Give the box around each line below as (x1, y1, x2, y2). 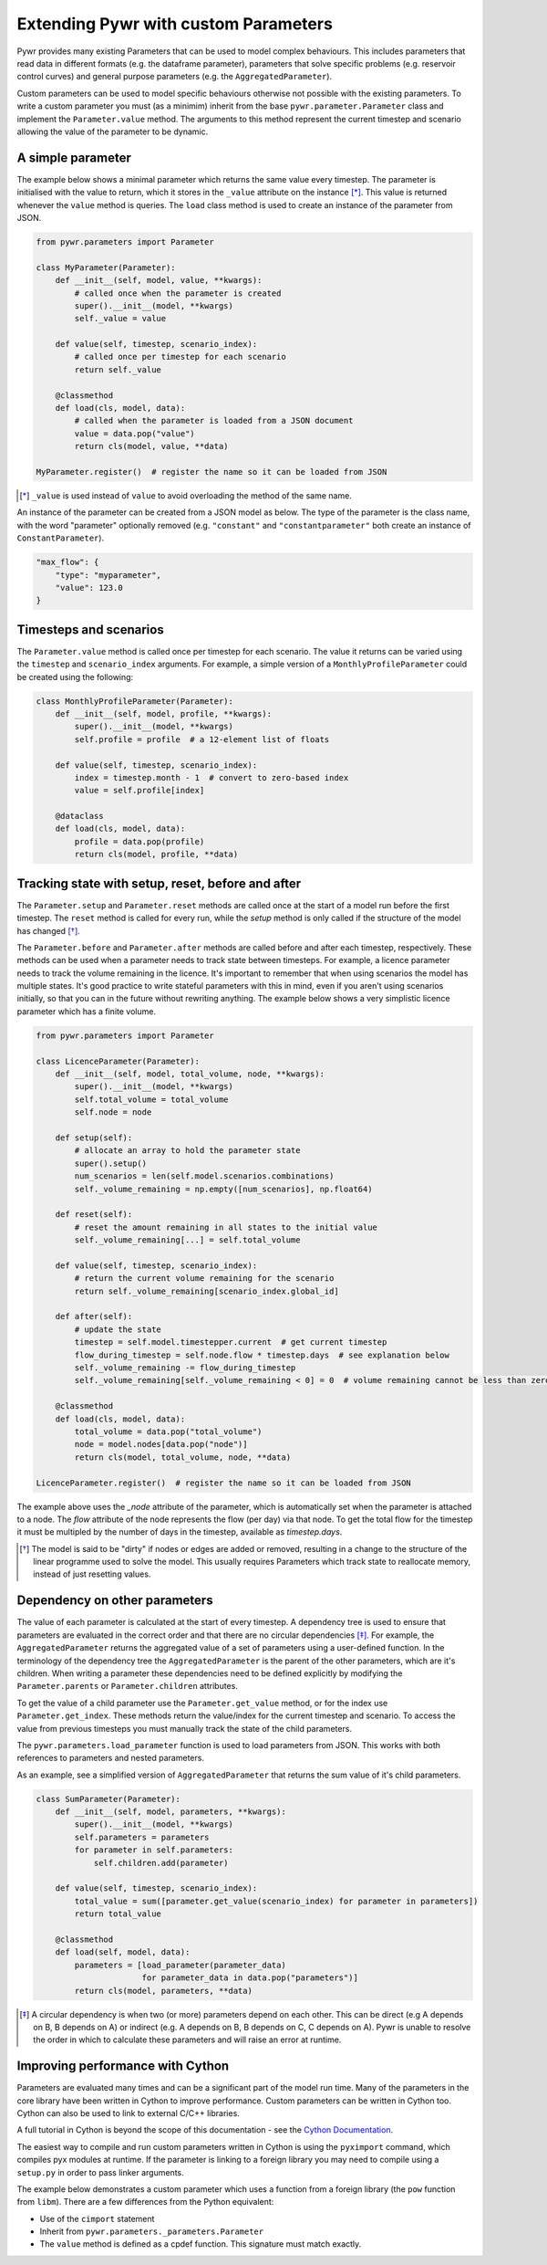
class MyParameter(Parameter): (36, 262, 177, 273)
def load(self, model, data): (55, 1947, 191, 1957)
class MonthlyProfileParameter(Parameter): (36, 696, 234, 707)
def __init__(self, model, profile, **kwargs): (55, 708, 273, 718)
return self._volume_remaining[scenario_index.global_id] (74, 1285, 339, 1296)
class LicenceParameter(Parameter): (36, 1055, 201, 1066)
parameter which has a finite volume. (16, 1005, 157, 1017)
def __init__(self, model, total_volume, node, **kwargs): (55, 1069, 325, 1079)
